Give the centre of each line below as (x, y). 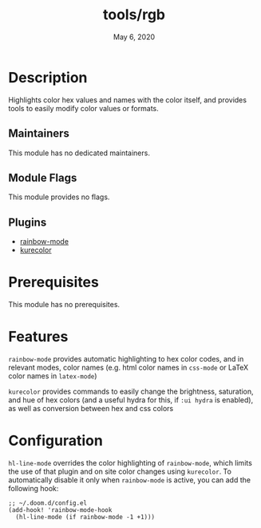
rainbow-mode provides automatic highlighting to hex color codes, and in (126, 359)
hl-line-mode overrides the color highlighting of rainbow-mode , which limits (130, 462)
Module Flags (43, 178)
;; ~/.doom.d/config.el (48, 503)
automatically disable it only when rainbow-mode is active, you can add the (130, 480)
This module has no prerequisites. (64, 305)
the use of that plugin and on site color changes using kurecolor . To (120, 471)
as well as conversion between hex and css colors (91, 408)
